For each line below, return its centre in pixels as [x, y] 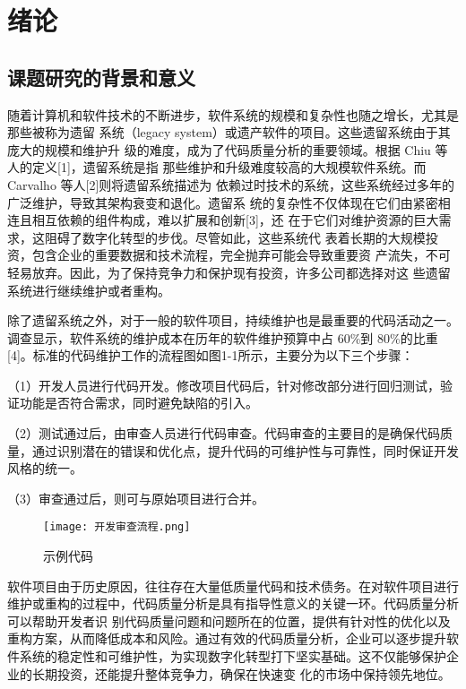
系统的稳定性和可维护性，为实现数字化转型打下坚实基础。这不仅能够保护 [233, 656]
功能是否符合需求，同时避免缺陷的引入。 [138, 403]
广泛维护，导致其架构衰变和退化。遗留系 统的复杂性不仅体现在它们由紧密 [223, 202]
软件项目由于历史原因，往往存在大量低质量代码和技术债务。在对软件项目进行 [233, 586]
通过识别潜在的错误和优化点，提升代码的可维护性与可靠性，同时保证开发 [245, 450]
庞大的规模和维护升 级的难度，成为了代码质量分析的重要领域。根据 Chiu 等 [228, 149]
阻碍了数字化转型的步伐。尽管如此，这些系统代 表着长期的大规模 [235, 237]
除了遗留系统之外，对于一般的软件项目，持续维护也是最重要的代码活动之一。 [233, 320]
